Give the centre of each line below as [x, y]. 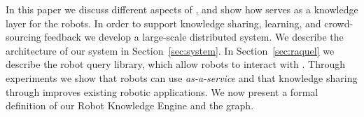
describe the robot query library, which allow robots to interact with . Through [176, 64]
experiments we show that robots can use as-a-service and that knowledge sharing [182, 77]
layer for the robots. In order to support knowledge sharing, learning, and [163, 23]
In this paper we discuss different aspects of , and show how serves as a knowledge [182, 9]
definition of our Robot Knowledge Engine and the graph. [130, 105]
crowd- [339, 23]
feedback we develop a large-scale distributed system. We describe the [194, 37]
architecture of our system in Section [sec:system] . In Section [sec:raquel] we [170, 50]
